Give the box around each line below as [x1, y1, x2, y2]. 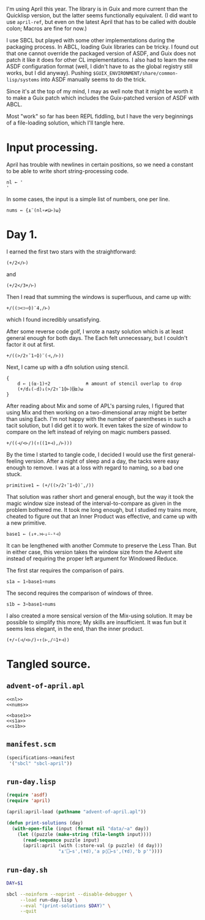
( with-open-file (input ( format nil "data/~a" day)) [12, 825, 149, 832]
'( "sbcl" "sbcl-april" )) [9, 760, 72, 767]
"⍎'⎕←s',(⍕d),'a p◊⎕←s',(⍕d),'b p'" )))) [58, 848, 163, 855]
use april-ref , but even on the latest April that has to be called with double [6, 18, 196, 25]
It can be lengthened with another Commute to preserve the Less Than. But [6, 541, 197, 549]
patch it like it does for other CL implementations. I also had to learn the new [6, 56, 199, 63]
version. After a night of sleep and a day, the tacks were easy [24, 457, 179, 465]
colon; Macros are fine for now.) [6, 25, 88, 32]
